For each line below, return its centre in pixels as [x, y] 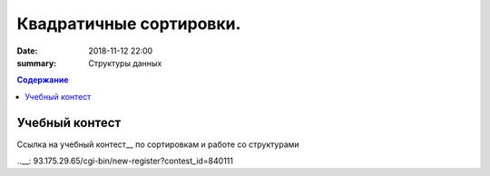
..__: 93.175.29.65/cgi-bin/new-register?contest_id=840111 [125, 161]
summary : [37, 63]
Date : [27, 51]
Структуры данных [125, 63]
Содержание [43, 80]
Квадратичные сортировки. [129, 24]
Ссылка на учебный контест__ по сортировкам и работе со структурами [158, 144]
